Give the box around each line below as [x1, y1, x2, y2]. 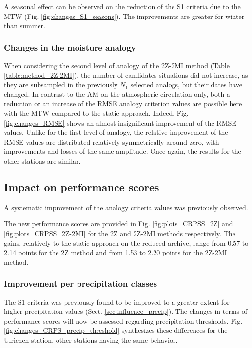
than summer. [4, 20, 45, 31]
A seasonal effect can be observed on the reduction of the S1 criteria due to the [4, 1, 241, 11]
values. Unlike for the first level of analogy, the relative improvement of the [4, 127, 228, 137]
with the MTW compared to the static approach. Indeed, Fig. [4, 108, 189, 118]
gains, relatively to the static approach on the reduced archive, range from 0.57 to [4, 238, 249, 248]
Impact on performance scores [4, 179, 159, 194]
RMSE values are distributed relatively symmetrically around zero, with [4, 136, 219, 147]
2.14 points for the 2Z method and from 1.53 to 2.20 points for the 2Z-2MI [4, 247, 227, 257]
